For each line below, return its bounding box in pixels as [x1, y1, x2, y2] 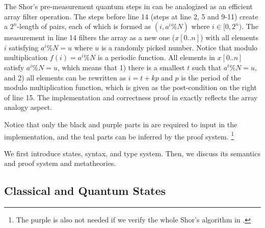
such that [192, 62, 222, 72]
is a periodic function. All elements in [97, 52, 215, 63]
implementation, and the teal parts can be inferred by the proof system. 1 [4, 129, 234, 141]
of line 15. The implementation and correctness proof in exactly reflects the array [4, 92, 258, 102]
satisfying [9, 42, 39, 52]
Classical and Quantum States [4, 183, 166, 198]
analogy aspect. [4, 102, 52, 112]
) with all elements [200, 32, 259, 43]
